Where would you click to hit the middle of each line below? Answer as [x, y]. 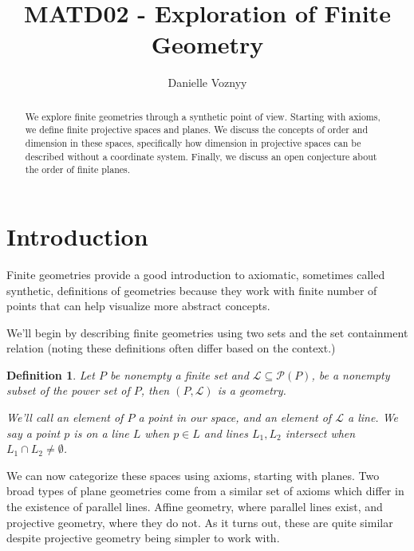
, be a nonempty [351, 374]
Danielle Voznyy [207, 83]
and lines [226, 433]
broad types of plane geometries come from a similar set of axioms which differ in [205, 491]
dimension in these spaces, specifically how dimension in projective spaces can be [193, 143]
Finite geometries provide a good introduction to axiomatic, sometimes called [196, 274]
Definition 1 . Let [51, 374]
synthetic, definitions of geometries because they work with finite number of [192, 290]
